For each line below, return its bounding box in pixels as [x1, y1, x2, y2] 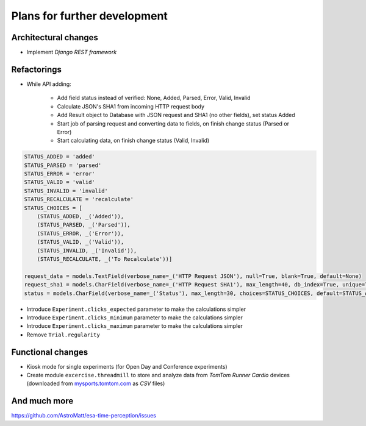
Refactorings [11, 64, 62, 74]
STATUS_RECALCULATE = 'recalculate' [24, 196, 134, 203]
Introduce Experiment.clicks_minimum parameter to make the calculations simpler [26, 314, 243, 321]
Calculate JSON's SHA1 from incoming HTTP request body [57, 102, 204, 110]
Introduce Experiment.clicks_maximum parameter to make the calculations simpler [26, 322, 243, 330]
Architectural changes [11, 32, 99, 43]
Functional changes [11, 347, 88, 357]
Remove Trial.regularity [26, 331, 100, 338]
